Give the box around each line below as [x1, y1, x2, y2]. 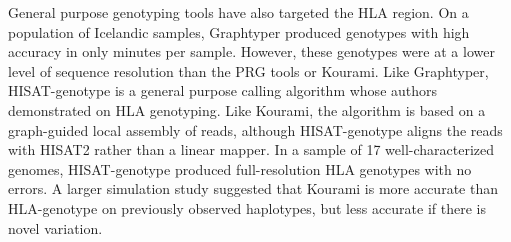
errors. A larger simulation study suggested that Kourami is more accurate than [8, 178, 498, 199]
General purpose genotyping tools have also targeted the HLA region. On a [8, 2, 469, 22]
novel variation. [8, 217, 103, 238]
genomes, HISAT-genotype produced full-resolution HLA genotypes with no [8, 158, 472, 179]
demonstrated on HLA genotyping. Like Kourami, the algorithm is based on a [8, 99, 486, 120]
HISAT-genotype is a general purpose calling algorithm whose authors [8, 80, 438, 101]
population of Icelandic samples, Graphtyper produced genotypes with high [8, 21, 470, 42]
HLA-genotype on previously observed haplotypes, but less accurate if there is [8, 197, 486, 218]
